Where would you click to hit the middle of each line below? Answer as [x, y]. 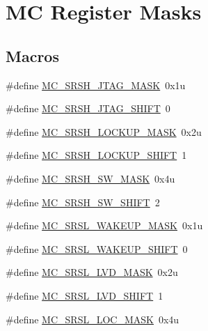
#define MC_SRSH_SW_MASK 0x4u [90, 178]
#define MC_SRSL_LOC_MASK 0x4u [93, 319]
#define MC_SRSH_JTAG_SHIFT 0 [88, 108]
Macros [32, 55]
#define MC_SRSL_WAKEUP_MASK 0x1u [104, 225]
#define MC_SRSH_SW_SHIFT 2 [83, 202]
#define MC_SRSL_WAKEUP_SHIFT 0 [97, 248]
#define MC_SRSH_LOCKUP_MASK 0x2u [104, 131]
